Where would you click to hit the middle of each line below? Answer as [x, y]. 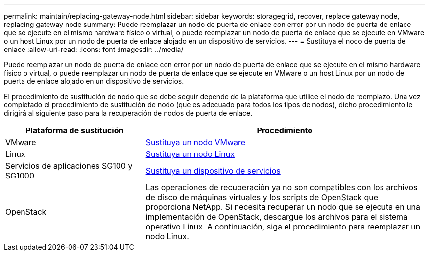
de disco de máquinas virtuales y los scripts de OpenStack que [262, 197]
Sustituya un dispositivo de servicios [213, 171]
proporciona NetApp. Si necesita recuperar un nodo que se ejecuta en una [283, 207]
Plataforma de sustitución [75, 130]
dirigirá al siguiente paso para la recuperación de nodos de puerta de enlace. [128, 113]
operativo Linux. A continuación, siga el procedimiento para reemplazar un [283, 227]
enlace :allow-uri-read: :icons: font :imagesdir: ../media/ [94, 49]
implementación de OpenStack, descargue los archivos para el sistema [277, 217]
